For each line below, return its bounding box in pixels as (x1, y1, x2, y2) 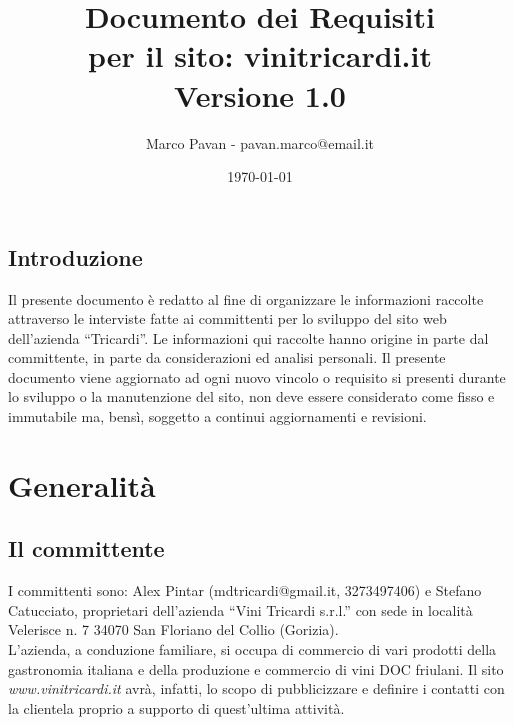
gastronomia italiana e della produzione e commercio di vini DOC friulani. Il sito (8, 658, 504, 679)
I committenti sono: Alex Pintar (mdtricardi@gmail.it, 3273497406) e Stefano (8, 580, 482, 601)
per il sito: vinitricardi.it (88, 35, 432, 76)
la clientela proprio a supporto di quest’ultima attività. (8, 697, 345, 718)
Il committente (8, 533, 165, 564)
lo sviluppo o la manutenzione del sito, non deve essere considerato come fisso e (8, 386, 495, 407)
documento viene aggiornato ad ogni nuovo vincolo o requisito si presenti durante (8, 366, 506, 387)
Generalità (8, 464, 156, 505)
